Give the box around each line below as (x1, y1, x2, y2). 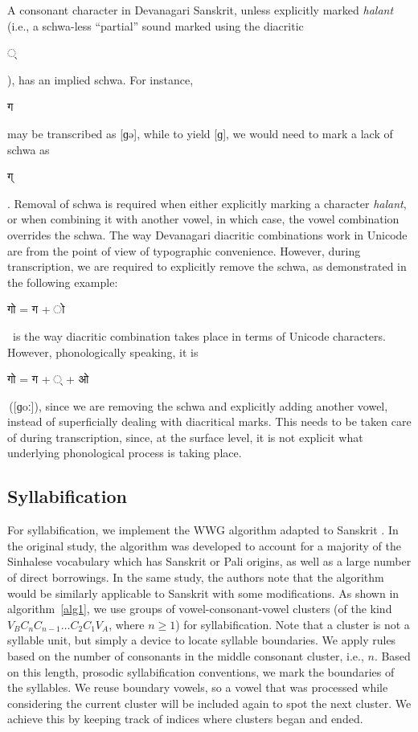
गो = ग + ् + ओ (7, 370, 89, 387)
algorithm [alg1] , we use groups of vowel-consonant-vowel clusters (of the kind (7, 600, 392, 617)
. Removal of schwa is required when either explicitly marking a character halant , (7, 194, 407, 211)
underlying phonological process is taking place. (7, 444, 242, 461)
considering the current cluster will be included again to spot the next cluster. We (7, 694, 412, 711)
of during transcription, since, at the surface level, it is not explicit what (7, 428, 363, 445)
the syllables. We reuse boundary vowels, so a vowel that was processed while (7, 679, 388, 696)
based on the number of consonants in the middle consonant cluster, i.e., (7, 648, 364, 665)
